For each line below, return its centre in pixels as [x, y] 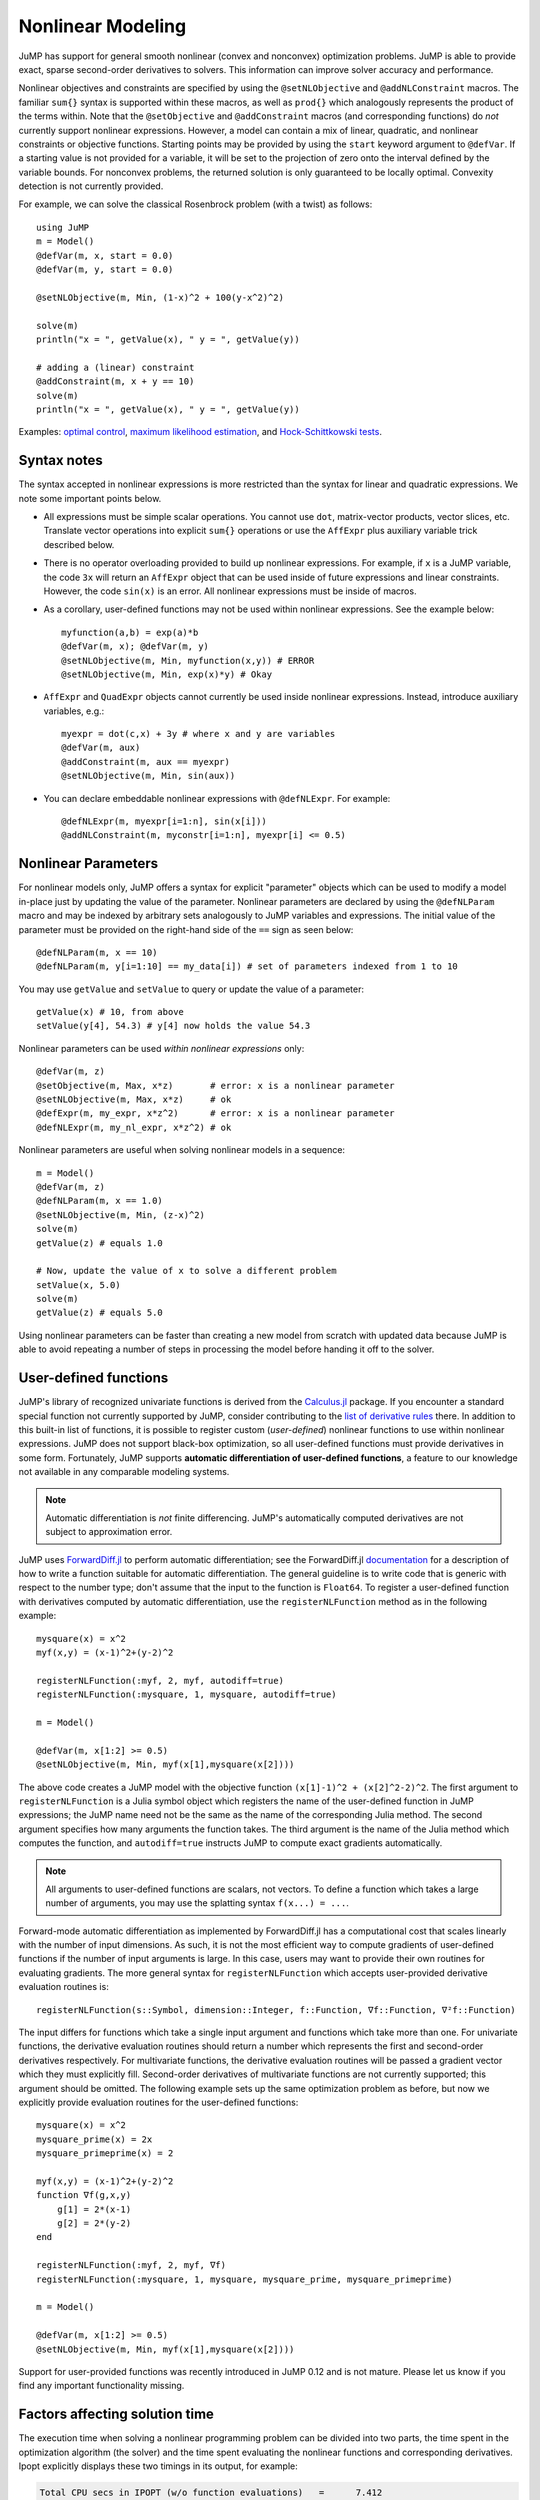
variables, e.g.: [74, 711]
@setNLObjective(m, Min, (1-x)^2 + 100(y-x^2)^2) [160, 297]
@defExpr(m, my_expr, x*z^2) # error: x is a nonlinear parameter [215, 1113]
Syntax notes [61, 460]
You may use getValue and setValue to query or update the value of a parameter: [191, 989]
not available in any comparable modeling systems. [124, 1472]
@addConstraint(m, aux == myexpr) [145, 761]
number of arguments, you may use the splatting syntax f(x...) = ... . [197, 1903]
